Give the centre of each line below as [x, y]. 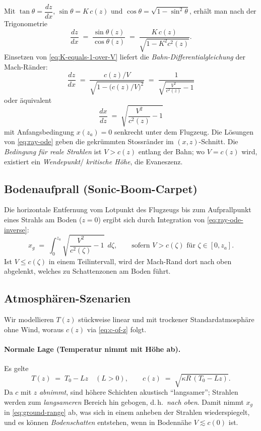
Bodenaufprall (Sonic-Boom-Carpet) [101, 188]
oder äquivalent [28, 100]
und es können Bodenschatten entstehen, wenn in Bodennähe [98, 422]
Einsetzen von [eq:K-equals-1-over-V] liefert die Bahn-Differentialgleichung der [125, 57]
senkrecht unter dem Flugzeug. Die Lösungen [184, 131]
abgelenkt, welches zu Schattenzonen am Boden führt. [87, 271]
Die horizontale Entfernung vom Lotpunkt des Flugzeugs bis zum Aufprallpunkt [128, 209]
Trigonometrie [26, 23]
